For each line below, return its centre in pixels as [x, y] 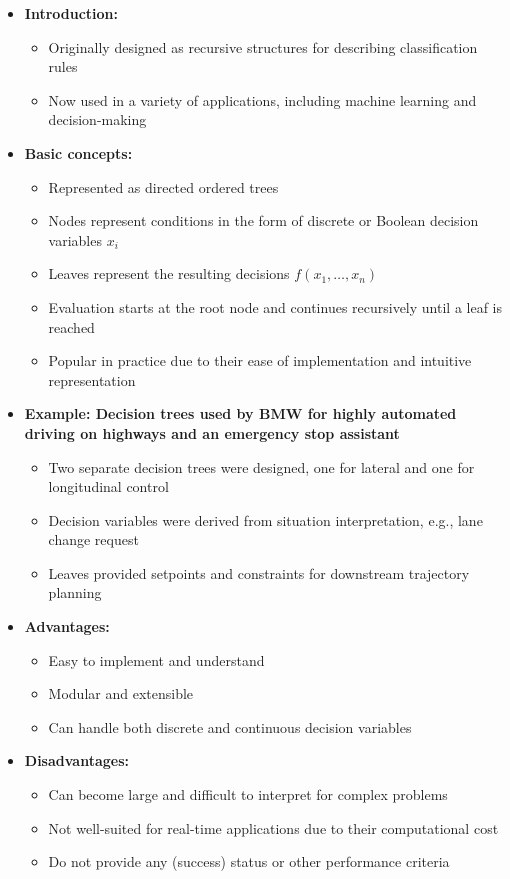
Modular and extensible [121, 693]
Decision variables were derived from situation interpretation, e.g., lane [265, 519]
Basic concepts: [78, 152]
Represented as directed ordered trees [163, 186]
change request [93, 539]
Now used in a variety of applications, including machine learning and [262, 99]
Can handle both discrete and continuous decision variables [230, 726]
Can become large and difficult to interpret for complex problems [248, 794]
